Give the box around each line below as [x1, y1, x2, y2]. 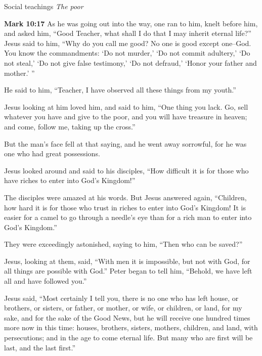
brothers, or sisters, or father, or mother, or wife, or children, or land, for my [4, 302, 242, 313]
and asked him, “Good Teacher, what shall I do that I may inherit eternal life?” [4, 28, 251, 38]
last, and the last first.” [4, 342, 76, 352]
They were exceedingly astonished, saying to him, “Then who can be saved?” [4, 239, 243, 249]
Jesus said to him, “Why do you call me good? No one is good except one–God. [4, 37, 251, 48]
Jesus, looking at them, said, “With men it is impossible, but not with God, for [4, 255, 250, 266]
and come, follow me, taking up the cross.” [4, 121, 136, 131]
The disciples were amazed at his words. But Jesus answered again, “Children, [4, 192, 247, 202]
